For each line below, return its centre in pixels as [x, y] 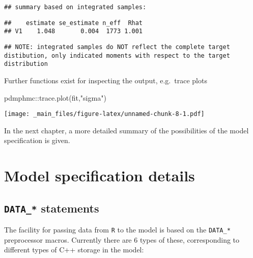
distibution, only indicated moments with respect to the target [117, 55]
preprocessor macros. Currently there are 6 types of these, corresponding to [122, 239]
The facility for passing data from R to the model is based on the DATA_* [117, 230]
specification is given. [37, 140]
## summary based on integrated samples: [75, 7]
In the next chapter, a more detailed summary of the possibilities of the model [126, 130]
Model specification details [100, 175]
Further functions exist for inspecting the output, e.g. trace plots [106, 80]
